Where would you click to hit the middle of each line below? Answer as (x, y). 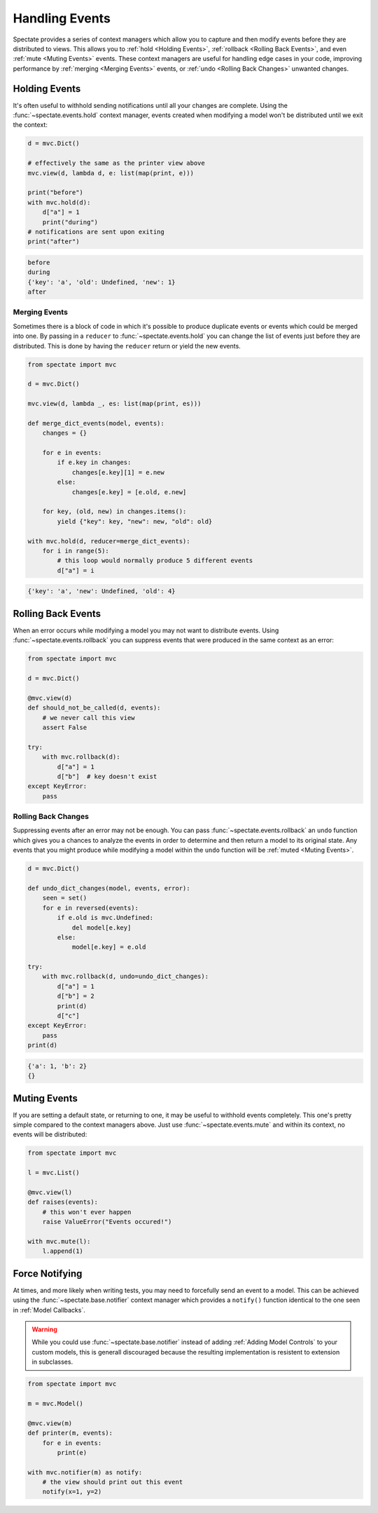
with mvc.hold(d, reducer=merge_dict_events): (109, 541)
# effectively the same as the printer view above (117, 163)
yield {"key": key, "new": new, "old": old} (135, 521)
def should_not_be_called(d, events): (94, 708)
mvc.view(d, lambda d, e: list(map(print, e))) (111, 173)
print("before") (56, 192)
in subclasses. (52, 1362)
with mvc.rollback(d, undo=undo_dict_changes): (126, 977)
